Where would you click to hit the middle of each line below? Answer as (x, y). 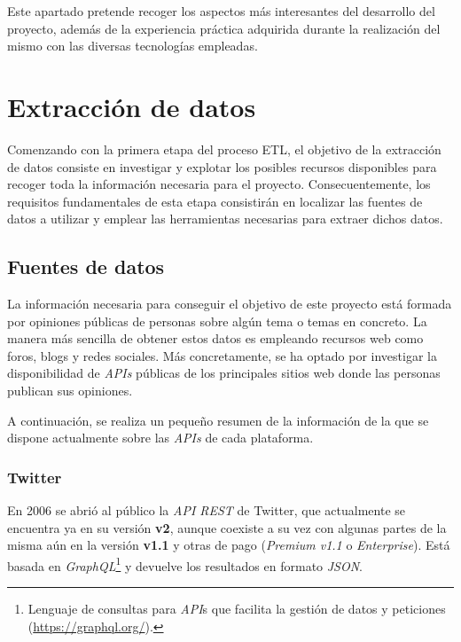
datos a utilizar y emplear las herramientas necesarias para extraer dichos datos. (225, 219)
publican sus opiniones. (70, 391)
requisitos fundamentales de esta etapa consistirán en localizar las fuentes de (215, 201)
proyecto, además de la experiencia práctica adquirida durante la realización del (224, 28)
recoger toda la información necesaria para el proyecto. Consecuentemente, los (219, 184)
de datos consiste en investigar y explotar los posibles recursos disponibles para (222, 166)
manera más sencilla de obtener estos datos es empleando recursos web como (215, 338)
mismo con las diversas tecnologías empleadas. (133, 46)
